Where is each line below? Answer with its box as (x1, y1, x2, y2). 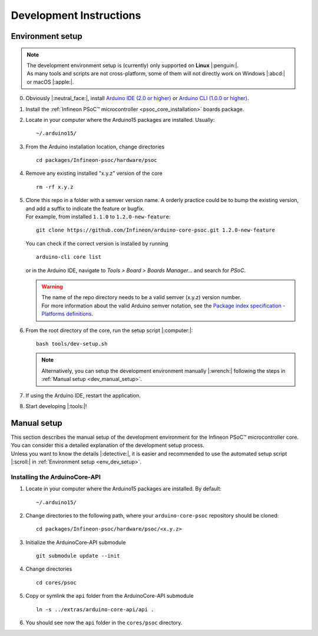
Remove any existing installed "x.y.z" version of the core (25, 170, 163, 177)
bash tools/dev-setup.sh (36, 340, 108, 347)
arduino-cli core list (36, 254, 102, 260)
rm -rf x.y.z (36, 183, 74, 190)
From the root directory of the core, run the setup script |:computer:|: (25, 327, 193, 334)
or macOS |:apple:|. (26, 78, 74, 85)
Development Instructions (11, 9, 141, 22)
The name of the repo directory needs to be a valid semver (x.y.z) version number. (41, 294, 241, 301)
